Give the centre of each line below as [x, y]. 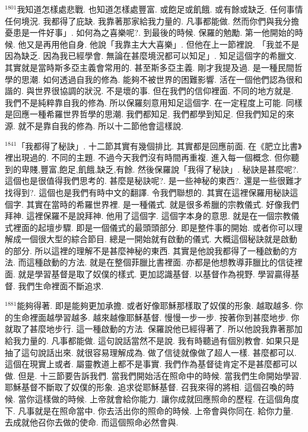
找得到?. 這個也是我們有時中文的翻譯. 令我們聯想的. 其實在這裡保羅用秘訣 [147, 192]
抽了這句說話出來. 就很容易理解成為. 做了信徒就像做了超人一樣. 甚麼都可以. [151, 352]
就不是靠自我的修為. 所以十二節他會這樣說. [101, 125]
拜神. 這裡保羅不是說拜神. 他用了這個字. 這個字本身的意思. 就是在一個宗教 [148, 216]
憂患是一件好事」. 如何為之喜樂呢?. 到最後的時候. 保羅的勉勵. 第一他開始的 [150, 32]
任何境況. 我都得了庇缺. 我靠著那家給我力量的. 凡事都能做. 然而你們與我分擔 [152, 21]
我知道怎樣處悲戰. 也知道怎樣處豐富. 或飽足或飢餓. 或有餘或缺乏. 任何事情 [160, 9]
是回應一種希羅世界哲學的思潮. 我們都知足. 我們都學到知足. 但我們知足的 [145, 114]
